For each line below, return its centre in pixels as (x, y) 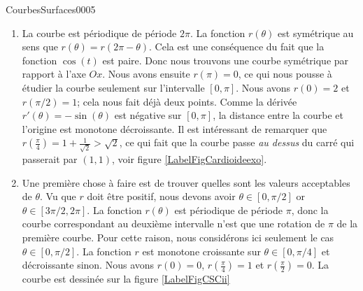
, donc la (310, 210)
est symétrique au (316, 33)
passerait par (50, 159)
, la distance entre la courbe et (278, 115)
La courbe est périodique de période (99, 33)
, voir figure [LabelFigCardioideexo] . (189, 159)
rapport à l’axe (54, 74)
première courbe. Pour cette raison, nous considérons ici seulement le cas (178, 237)
